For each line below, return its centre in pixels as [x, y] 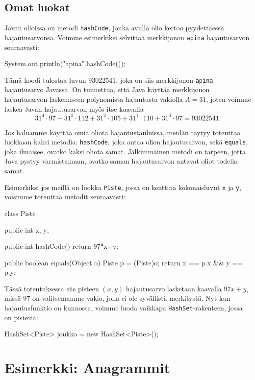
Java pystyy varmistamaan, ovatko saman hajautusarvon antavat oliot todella [121, 161]
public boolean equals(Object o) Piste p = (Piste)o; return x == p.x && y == [124, 262]
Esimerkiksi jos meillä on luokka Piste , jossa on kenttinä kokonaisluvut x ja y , [123, 187]
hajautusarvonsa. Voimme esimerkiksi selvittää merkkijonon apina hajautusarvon [127, 37]
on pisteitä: [21, 317]
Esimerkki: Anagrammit [88, 368]
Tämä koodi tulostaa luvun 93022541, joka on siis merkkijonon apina [109, 80]
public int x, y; [27, 229]
